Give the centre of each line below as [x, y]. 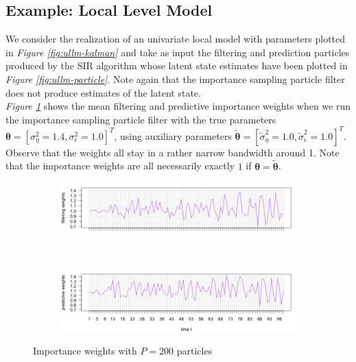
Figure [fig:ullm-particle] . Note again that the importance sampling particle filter [175, 79]
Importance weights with [85, 351]
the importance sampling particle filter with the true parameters [141, 119]
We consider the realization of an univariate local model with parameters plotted [176, 39]
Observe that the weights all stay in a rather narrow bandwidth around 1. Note [173, 152]
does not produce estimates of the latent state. [103, 92]
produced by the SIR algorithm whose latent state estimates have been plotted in [177, 65]
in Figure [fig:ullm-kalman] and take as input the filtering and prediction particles [178, 52]
